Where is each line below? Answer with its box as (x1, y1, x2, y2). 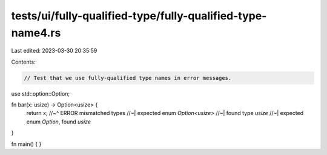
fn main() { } (11, 140, 42, 148)
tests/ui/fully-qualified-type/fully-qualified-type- (11, 9, 267, 22)
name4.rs (11, 26, 61, 39)
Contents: (11, 58, 36, 65)
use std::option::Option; (11, 90, 70, 97)
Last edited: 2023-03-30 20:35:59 (11, 47, 97, 54)
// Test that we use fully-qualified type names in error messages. (24, 74, 232, 81)
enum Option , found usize (26, 118, 91, 125)
